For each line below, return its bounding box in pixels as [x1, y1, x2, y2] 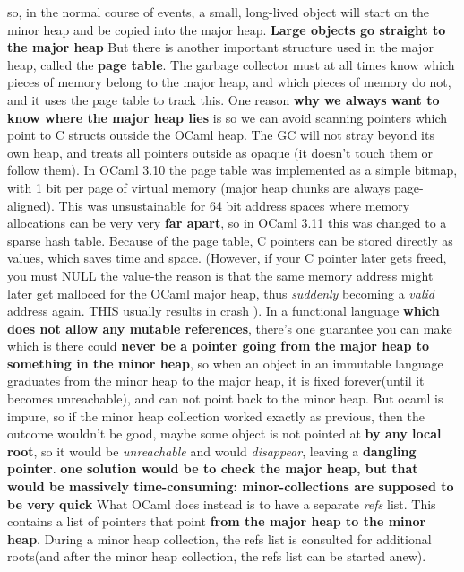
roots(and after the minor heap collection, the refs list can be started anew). [7, 547, 426, 566]
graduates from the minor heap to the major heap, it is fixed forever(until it [7, 371, 425, 390]
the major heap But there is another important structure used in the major [7, 38, 434, 56]
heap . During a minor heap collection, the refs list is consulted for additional [7, 529, 432, 548]
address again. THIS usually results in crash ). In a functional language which [7, 301, 440, 320]
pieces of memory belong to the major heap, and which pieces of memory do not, [7, 73, 451, 91]
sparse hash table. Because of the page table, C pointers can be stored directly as [7, 230, 453, 249]
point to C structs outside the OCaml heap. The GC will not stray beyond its [7, 126, 434, 144]
